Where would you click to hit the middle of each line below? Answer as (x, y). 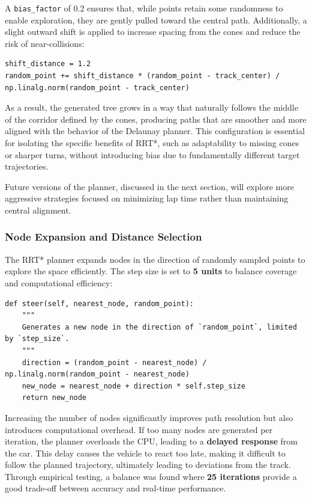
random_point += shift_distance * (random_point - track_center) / (142, 76)
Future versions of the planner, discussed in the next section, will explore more (149, 186)
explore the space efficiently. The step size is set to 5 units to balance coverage (151, 271)
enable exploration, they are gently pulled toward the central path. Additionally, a (156, 20)
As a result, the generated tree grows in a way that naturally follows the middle (151, 107)
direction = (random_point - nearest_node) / (114, 362)
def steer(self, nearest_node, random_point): (99, 303)
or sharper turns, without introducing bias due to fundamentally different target (152, 154)
